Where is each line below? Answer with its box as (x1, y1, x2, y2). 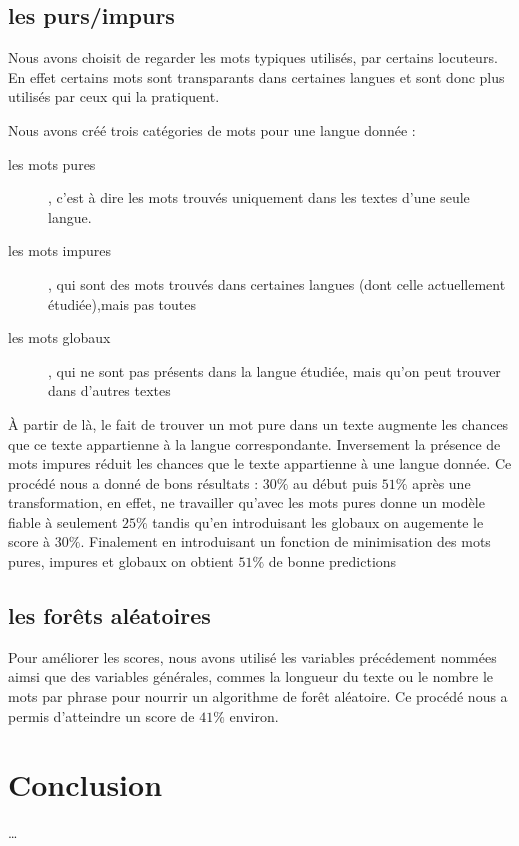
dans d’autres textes (48, 380, 171, 401)
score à (8, 531, 51, 552)
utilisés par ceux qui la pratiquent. (8, 86, 220, 107)
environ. (229, 705, 279, 726)
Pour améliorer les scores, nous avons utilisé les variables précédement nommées (8, 646, 497, 667)
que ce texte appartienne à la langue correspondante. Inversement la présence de (8, 433, 501, 454)
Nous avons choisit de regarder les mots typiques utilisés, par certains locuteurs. (8, 47, 498, 68)
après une (412, 472, 471, 493)
